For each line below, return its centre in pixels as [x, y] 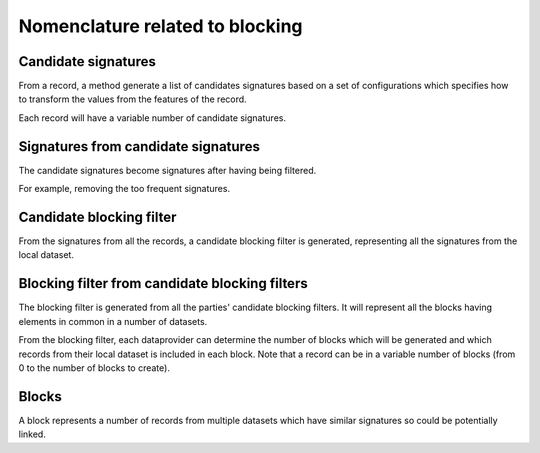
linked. [32, 434]
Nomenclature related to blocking [161, 26]
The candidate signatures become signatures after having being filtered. [167, 170]
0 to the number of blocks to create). [94, 367]
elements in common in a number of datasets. [113, 321]
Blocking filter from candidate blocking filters [163, 283]
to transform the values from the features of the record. [132, 99]
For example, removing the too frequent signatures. [124, 189]
